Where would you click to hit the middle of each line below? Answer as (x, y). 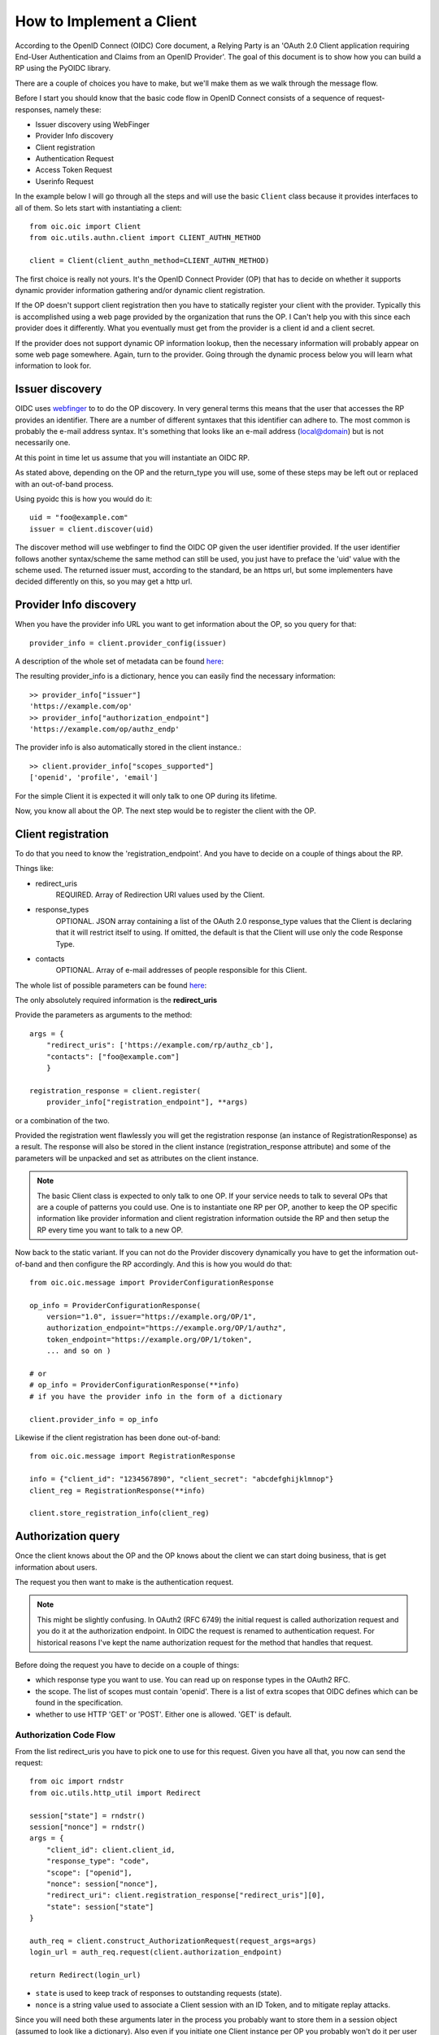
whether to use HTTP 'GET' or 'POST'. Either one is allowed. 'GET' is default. (163, 1714)
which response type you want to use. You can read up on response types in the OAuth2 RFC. (193, 1680)
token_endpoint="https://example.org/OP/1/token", (149, 1339)
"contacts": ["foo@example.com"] (113, 1057)
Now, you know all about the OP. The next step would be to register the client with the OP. (165, 811)
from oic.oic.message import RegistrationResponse (133, 1456)
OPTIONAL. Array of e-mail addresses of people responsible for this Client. (181, 970)
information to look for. (53, 365)
